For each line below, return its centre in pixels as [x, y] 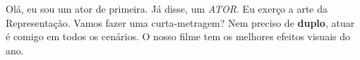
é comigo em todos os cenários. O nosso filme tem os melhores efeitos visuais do [178, 36]
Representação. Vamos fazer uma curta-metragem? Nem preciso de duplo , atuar [180, 22]
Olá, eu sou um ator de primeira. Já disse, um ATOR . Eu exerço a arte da [167, 8]
